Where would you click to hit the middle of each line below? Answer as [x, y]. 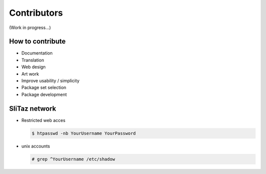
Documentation [37, 53]
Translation [33, 60]
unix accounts [36, 146]
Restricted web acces [44, 120]
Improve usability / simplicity [50, 81]
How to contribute [37, 42]
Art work [30, 74]
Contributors [36, 13]
